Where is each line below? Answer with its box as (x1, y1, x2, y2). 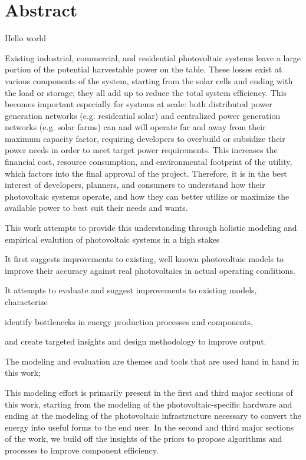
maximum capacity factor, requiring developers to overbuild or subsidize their (5, 132, 285, 144)
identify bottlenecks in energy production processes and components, (5, 315, 253, 327)
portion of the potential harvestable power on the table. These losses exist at (5, 63, 282, 75)
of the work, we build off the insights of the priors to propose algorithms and (5, 432, 282, 445)
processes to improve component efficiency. (5, 444, 159, 456)
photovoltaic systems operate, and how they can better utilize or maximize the (5, 190, 289, 202)
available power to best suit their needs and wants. (5, 201, 188, 214)
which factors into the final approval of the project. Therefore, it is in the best (5, 167, 287, 179)
